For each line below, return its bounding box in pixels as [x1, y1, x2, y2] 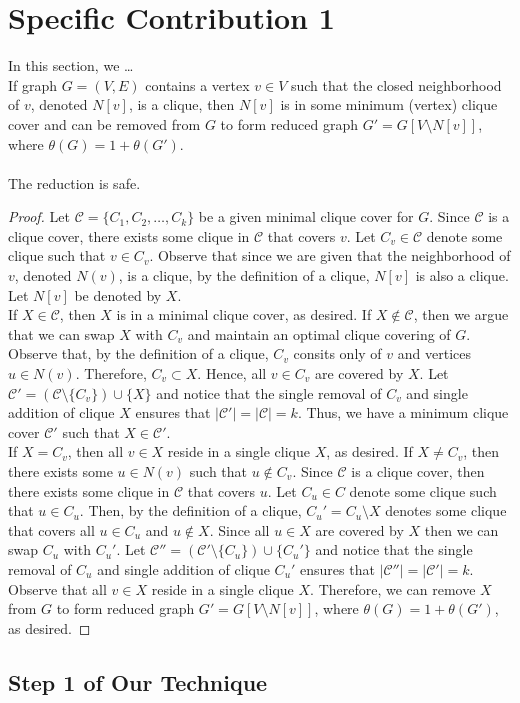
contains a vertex [145, 74, 250, 95]
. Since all [209, 519, 270, 540]
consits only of [293, 343, 382, 364]
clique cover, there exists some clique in [8, 225, 250, 246]
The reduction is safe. [8, 172, 141, 193]
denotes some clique [385, 500, 507, 521]
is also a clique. [415, 265, 509, 286]
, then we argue [413, 304, 509, 325]
